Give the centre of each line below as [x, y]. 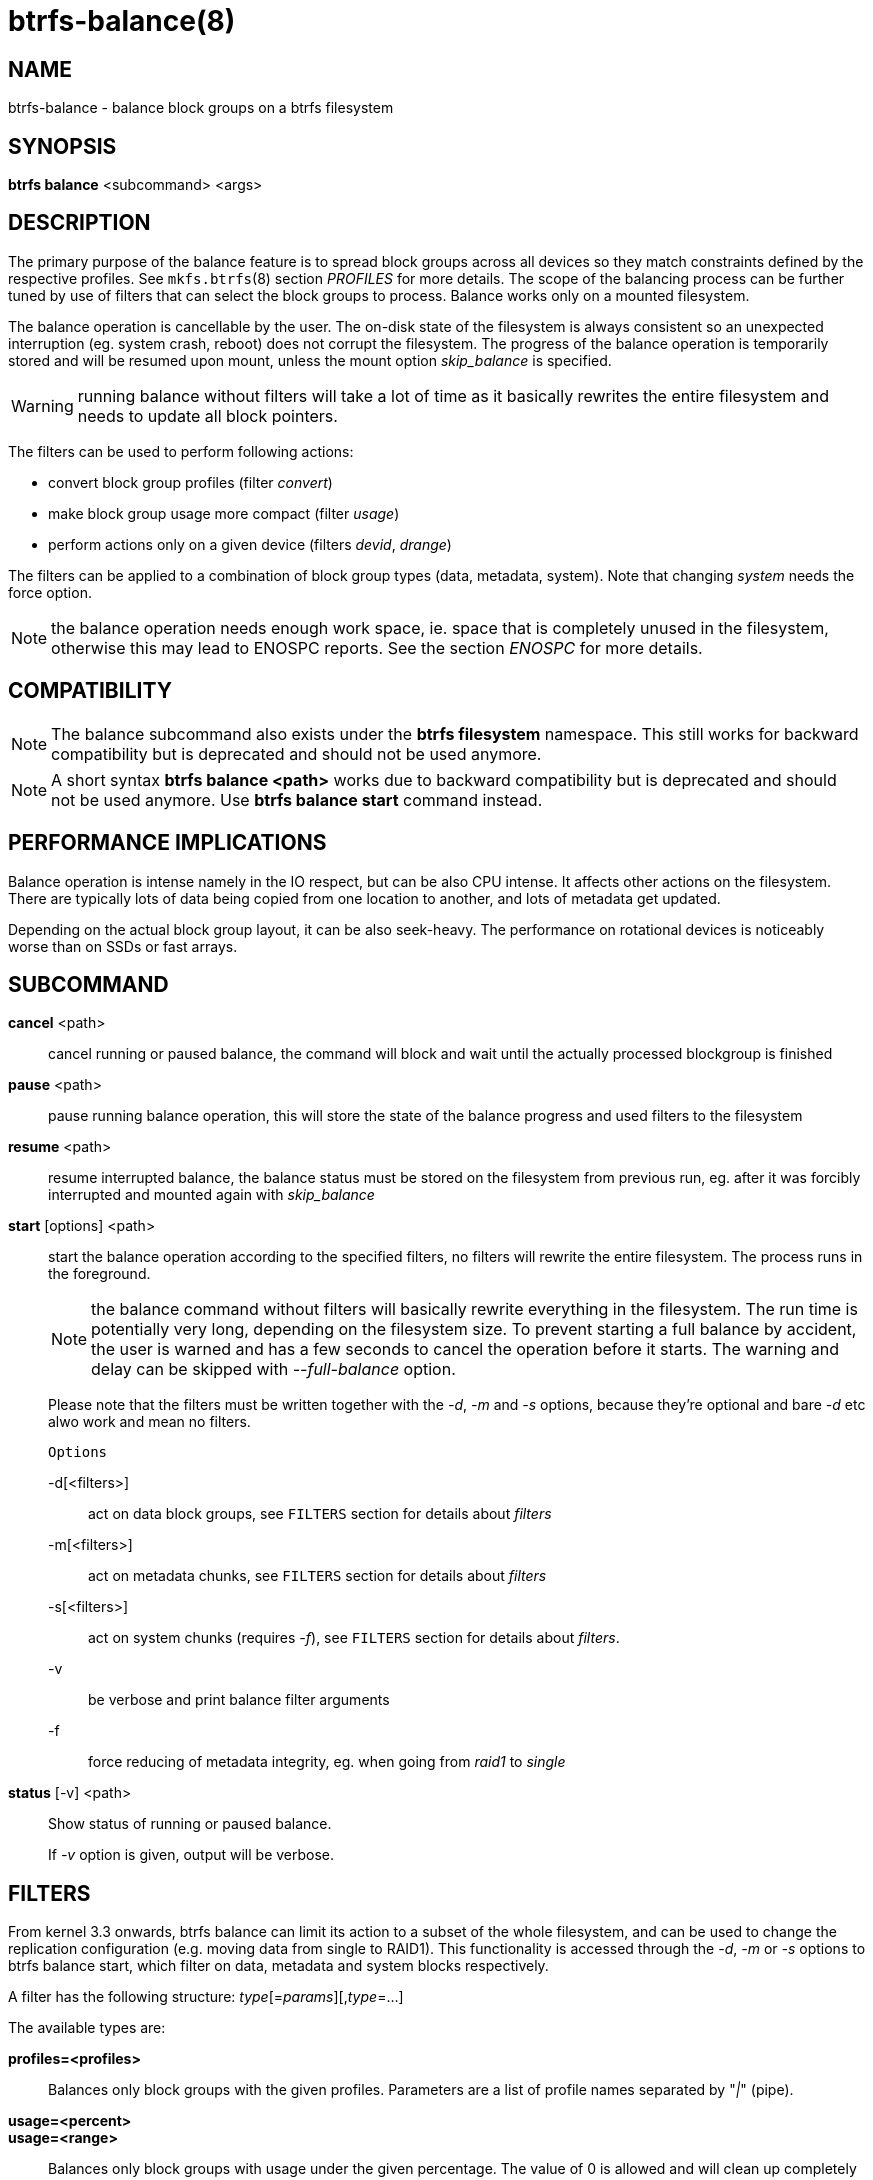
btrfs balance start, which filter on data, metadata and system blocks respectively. [278, 1966]
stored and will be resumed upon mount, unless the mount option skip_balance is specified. [310, 360]
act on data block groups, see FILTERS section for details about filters [320, 1514]
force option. [50, 592]
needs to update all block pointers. [207, 415]
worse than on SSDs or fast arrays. [123, 946]
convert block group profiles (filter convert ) [190, 482]
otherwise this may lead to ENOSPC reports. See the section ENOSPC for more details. [377, 647]
